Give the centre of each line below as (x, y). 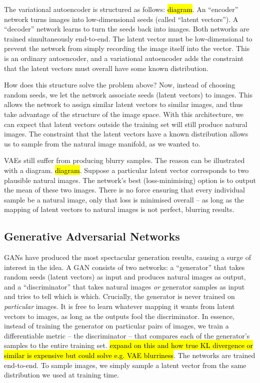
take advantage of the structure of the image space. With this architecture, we (124, 114)
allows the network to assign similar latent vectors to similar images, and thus (123, 104)
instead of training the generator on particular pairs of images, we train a (116, 326)
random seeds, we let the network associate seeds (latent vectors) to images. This (128, 94)
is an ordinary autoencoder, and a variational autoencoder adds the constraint (124, 58)
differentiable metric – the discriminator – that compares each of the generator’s (127, 335)
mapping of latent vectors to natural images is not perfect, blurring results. (119, 209)
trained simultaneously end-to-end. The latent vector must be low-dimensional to (128, 38)
